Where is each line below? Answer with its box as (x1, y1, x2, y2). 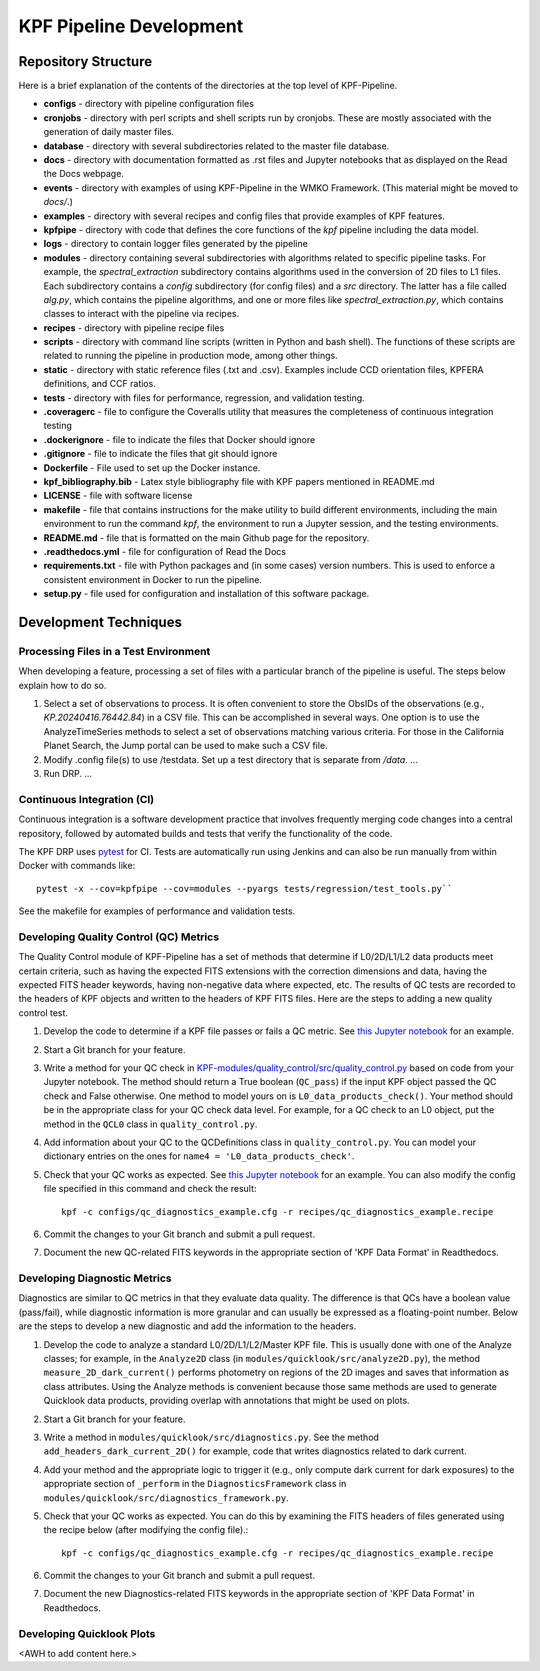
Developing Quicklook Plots (18, 1626, 156, 1640)
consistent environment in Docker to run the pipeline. (43, 573, 262, 585)
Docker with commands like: (18, 860, 136, 872)
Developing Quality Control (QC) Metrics (18, 930, 220, 944)
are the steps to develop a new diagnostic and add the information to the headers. (18, 1320, 357, 1332)
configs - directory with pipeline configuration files (43, 98, 255, 110)
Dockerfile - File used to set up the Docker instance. (43, 461, 261, 474)
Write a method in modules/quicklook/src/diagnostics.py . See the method (43, 1431, 380, 1443)
